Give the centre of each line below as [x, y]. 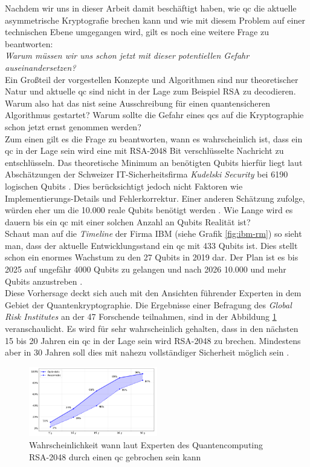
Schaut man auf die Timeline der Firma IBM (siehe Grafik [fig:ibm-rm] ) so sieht [153, 233]
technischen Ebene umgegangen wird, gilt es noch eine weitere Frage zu [137, 32]
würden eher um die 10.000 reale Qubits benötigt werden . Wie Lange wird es [149, 210]
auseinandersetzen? [40, 67]
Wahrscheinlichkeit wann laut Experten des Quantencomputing [146, 445]
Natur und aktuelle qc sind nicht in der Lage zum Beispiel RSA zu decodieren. [150, 91]
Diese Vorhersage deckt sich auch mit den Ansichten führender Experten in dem [153, 293]
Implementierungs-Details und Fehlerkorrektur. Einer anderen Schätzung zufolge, [155, 198]
